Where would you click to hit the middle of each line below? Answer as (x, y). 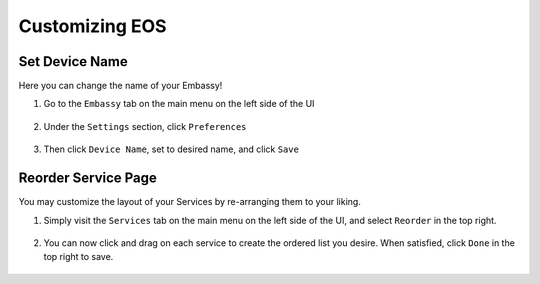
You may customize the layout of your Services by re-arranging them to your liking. (190, 202)
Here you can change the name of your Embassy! (120, 86)
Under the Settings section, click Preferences (145, 126)
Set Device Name (73, 61)
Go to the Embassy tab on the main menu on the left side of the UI (179, 104)
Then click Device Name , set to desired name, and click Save (171, 149)
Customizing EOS (92, 26)
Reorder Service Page (87, 178)
